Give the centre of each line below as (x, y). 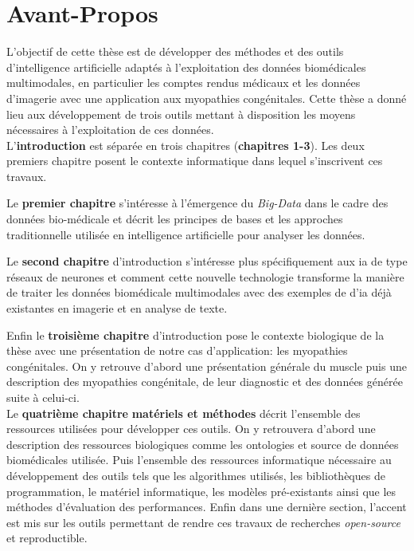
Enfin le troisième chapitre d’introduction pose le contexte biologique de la (195, 335)
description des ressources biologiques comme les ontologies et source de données (203, 444)
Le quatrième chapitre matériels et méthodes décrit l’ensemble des (184, 413)
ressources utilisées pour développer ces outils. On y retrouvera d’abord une (191, 429)
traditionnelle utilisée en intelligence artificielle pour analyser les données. (186, 234)
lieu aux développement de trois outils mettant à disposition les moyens (181, 114)
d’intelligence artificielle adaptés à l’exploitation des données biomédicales (186, 67)
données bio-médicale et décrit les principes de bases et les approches (175, 219)
